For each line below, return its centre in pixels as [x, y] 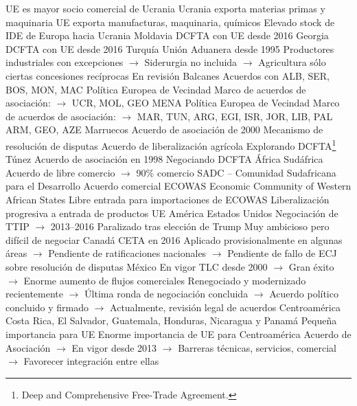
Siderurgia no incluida [191, 62]
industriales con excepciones [65, 62]
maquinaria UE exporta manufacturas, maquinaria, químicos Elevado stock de [170, 22]
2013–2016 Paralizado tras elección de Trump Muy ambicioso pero [190, 226]
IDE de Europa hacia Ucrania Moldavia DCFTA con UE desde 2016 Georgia [167, 35]
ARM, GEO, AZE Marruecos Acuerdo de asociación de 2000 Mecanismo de [164, 129]
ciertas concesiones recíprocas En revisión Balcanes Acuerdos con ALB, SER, [168, 75]
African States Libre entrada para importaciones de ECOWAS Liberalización [168, 199]
